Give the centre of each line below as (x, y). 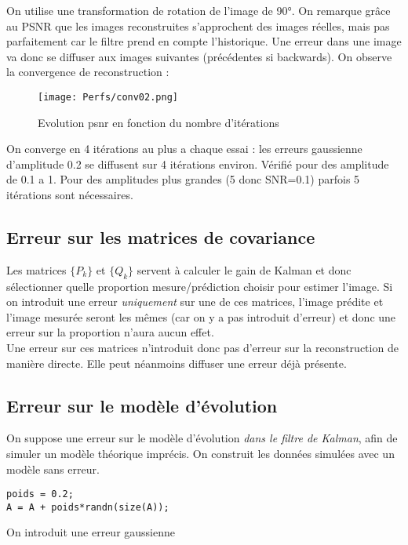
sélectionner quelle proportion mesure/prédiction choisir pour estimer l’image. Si (200, 286)
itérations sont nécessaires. (70, 194)
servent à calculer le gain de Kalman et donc (244, 269)
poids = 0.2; (40, 494)
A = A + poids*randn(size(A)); (88, 507)
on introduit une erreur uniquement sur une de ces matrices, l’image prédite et (195, 302)
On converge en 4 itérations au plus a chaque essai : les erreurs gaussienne (184, 149)
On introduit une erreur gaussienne (91, 532)
